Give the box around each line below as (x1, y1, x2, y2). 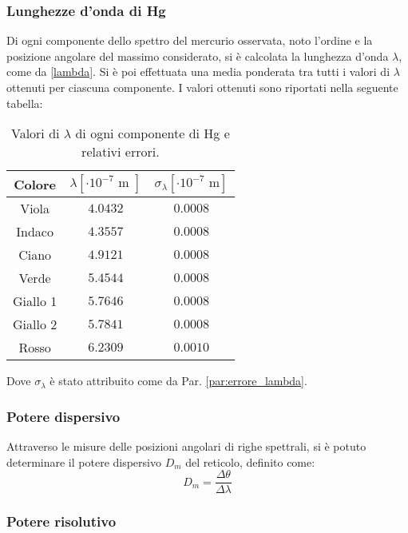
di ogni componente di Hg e (75, 124, 230, 143)
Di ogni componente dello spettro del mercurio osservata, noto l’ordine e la (6, 32, 373, 49)
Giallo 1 (13, 292, 57, 311)
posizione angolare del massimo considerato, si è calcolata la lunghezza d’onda (6, 47, 389, 64)
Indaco (16, 222, 53, 241)
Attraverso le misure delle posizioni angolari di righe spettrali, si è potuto (6, 438, 366, 454)
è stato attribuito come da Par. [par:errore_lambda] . (50, 372, 307, 389)
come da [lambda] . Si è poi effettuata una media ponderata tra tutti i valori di (6, 63, 390, 80)
